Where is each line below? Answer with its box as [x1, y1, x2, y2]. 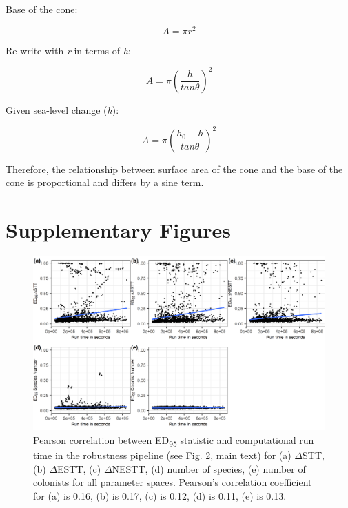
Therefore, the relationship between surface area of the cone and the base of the [6, 161, 343, 176]
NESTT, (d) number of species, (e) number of [112, 461, 306, 476]
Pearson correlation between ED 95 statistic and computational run [33, 432, 314, 449]
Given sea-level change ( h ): [6, 102, 119, 116]
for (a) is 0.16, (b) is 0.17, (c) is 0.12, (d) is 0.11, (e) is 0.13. [33, 488, 287, 502]
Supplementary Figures [6, 216, 231, 244]
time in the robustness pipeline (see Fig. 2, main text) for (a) [33, 448, 291, 463]
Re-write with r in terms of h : [6, 43, 131, 57]
